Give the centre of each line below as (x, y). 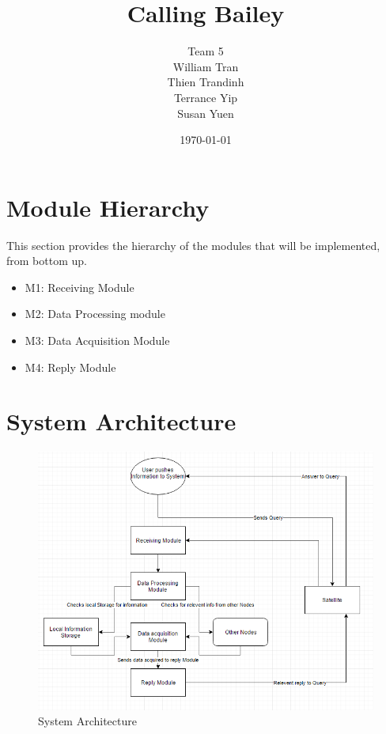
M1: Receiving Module (79, 287)
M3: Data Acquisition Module (97, 340)
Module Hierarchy (108, 207)
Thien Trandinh (206, 82)
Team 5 (206, 51)
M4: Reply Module (70, 367)
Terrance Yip (206, 97)
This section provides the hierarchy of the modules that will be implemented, (193, 245)
